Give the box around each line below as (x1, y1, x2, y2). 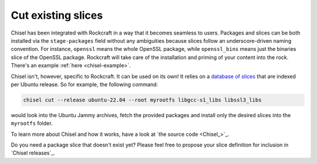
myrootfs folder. (11, 120, 53, 127)
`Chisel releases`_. (11, 149, 55, 156)
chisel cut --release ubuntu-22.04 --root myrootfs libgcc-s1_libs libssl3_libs (23, 97, 262, 103)
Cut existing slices (11, 9, 103, 22)
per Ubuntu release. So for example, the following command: (11, 81, 158, 88)
